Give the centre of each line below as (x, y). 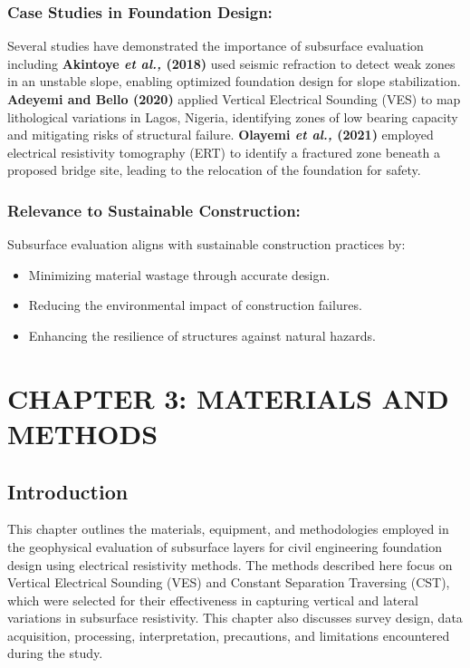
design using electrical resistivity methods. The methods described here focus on (230, 564)
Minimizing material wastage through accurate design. (179, 274)
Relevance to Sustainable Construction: (154, 210)
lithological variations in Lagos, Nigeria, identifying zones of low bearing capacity (233, 116)
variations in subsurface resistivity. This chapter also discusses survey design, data (235, 618)
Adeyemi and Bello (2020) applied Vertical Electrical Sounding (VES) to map (234, 99)
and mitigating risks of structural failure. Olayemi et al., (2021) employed (221, 135)
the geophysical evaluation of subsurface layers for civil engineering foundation (225, 546)
